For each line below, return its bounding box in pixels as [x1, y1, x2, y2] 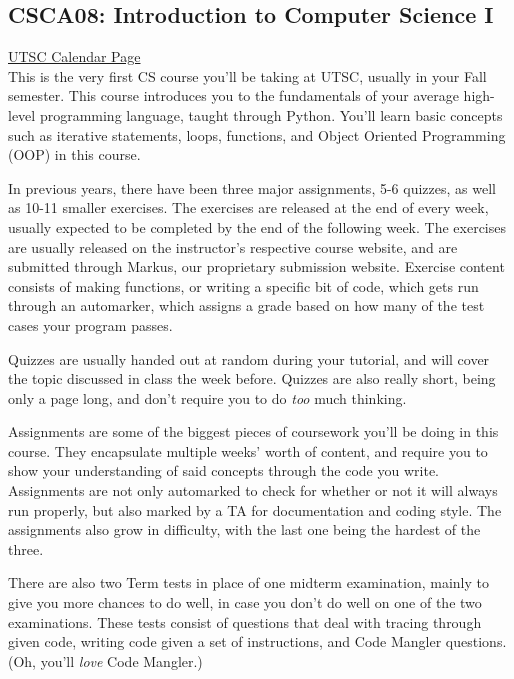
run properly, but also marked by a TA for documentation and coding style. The [8, 499, 502, 520]
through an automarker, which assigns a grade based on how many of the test [8, 295, 485, 316]
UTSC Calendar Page [8, 46, 141, 67]
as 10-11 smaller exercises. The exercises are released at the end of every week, [8, 197, 489, 218]
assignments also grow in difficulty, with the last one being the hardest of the [8, 519, 481, 540]
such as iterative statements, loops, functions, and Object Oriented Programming [8, 124, 506, 145]
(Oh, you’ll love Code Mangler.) [8, 650, 203, 671]
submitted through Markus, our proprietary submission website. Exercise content [8, 256, 505, 277]
